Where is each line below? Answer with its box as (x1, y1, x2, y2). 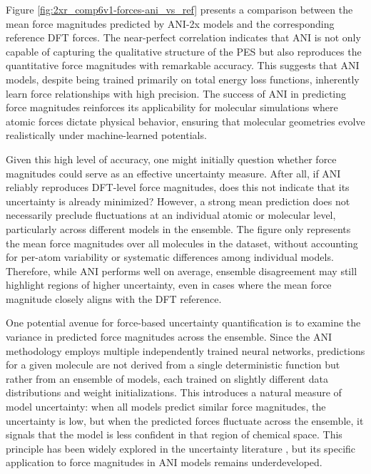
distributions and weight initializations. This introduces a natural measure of (6, 385, 342, 400)
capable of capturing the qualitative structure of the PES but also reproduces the (6, 43, 362, 58)
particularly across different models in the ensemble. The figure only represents (6, 221, 351, 236)
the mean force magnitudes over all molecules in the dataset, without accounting (6, 235, 358, 250)
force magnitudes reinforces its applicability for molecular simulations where (6, 100, 338, 115)
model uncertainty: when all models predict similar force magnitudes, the (6, 399, 326, 414)
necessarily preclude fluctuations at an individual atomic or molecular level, (6, 207, 336, 222)
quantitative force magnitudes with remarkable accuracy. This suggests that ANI (6, 58, 360, 73)
